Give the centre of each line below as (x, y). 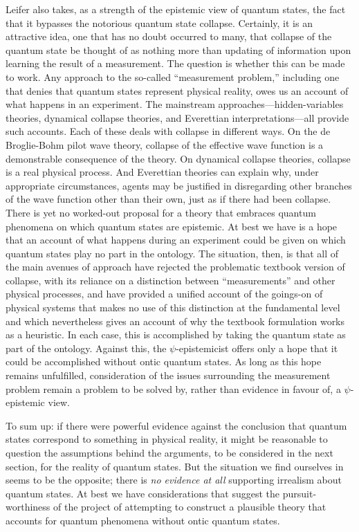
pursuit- (300, 493)
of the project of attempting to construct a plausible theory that (190, 507)
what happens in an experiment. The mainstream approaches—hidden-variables (175, 104)
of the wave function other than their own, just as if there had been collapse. (168, 199)
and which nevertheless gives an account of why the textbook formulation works (175, 321)
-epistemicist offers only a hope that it (257, 348)
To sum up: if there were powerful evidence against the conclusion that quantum (176, 425)
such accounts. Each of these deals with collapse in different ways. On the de (168, 131)
